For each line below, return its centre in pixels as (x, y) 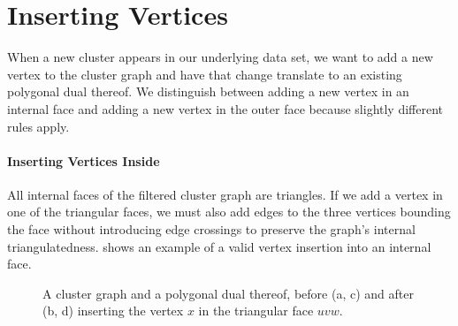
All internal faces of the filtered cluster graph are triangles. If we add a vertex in (225, 194)
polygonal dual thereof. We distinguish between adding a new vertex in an (208, 91)
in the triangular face (256, 311)
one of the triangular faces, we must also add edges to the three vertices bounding (229, 212)
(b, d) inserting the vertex (113, 311)
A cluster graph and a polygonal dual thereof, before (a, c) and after (228, 293)
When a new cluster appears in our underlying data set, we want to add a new (220, 57)
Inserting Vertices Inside (84, 160)
